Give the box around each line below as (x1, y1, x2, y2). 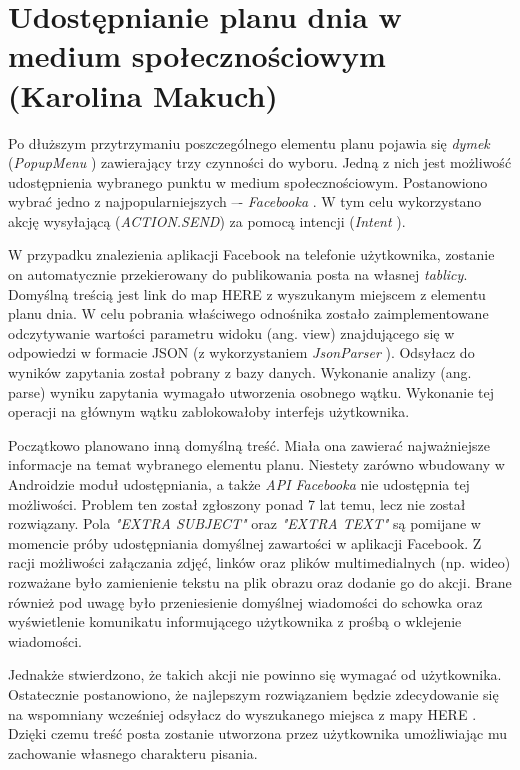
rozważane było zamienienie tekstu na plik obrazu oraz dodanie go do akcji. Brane (8, 571, 512, 592)
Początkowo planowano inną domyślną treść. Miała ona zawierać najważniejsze (8, 434, 490, 455)
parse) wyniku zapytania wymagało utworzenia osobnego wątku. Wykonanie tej (8, 381, 495, 402)
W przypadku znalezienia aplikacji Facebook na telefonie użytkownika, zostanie (8, 244, 495, 265)
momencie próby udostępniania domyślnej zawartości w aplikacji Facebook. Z (8, 532, 482, 553)
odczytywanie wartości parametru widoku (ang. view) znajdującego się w (8, 322, 455, 343)
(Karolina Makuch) (8, 74, 278, 115)
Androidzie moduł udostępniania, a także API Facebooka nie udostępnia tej (8, 474, 470, 494)
